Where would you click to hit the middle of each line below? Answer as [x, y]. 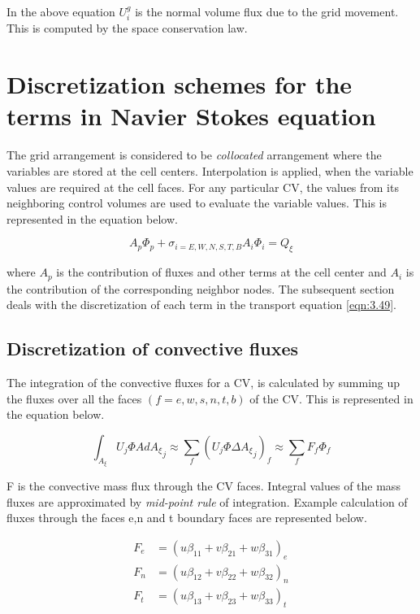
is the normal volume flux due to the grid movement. [267, 11]
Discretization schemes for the [180, 84]
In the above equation [61, 11]
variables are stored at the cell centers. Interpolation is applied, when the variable [210, 170]
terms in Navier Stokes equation [191, 116]
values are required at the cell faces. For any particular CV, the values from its [203, 187]
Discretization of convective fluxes [153, 348]
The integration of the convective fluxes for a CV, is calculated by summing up [204, 382]
